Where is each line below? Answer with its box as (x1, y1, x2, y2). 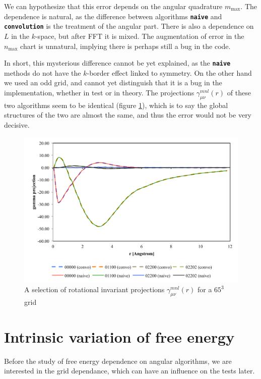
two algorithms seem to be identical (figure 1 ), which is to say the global (4, 99, 228, 110)
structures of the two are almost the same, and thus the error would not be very (4, 110, 252, 120)
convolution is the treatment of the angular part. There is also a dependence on (4, 21, 254, 31)
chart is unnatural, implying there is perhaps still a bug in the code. (20, 40, 231, 51)
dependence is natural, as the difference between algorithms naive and (4, 11, 222, 21)
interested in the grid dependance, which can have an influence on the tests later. (4, 365, 255, 376)
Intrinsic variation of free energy (4, 326, 235, 347)
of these (227, 87, 251, 97)
